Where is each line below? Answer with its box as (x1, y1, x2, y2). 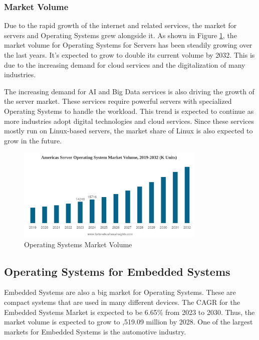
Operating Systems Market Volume (24, 239, 132, 249)
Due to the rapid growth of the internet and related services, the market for (4, 20, 237, 31)
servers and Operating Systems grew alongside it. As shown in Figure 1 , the (4, 30, 237, 40)
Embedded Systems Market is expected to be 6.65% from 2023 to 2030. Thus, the (4, 306, 255, 317)
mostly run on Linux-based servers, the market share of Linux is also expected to (4, 125, 253, 136)
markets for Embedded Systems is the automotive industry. (4, 326, 186, 336)
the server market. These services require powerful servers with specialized (4, 96, 232, 106)
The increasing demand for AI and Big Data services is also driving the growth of (4, 86, 254, 96)
